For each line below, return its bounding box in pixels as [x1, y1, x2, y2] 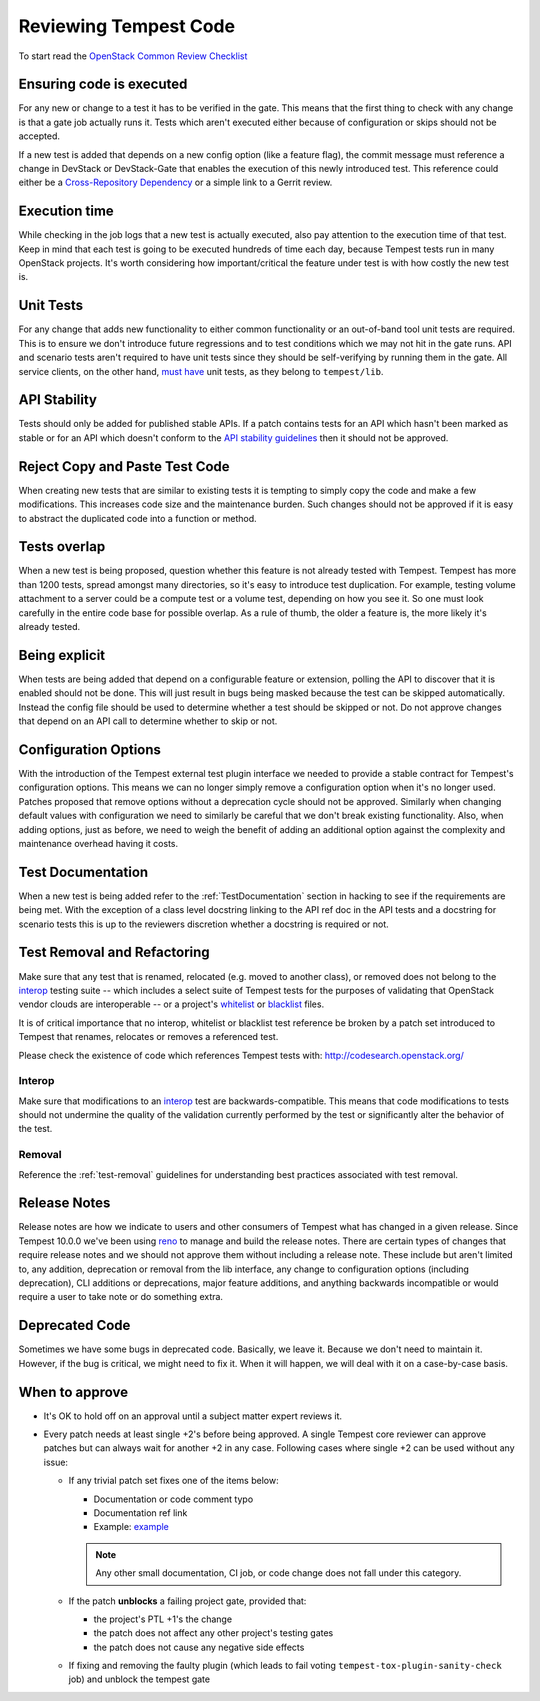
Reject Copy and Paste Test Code [18, 458, 230, 475]
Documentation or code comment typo [93, 1493, 254, 1505]
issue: [43, 1456, 69, 1468]
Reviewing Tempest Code [18, 15, 235, 37]
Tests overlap [18, 538, 106, 555]
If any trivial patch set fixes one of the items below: [68, 1475, 279, 1487]
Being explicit [18, 646, 106, 664]
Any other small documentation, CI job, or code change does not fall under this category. [95, 1567, 462, 1579]
